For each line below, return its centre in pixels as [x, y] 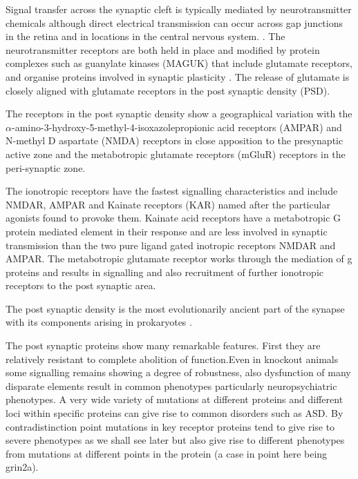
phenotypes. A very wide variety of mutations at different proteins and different [175, 399]
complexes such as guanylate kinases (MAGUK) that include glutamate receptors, [179, 63]
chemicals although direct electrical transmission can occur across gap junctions [174, 22]
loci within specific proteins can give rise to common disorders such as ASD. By [175, 413]
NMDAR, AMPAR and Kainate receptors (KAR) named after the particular [168, 204]
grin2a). [22, 467]
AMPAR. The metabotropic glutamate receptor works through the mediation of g [179, 258]
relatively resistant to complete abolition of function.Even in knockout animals [172, 359]
